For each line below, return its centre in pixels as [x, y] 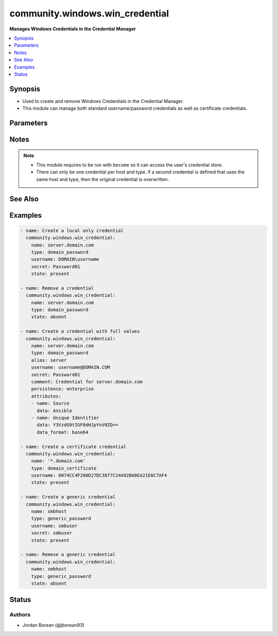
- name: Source [50, 403]
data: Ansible [54, 411]
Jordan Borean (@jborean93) [53, 625]
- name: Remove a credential [57, 288]
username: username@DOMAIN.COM [71, 367]
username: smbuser [54, 526]
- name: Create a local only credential [72, 231]
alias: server [49, 360]
